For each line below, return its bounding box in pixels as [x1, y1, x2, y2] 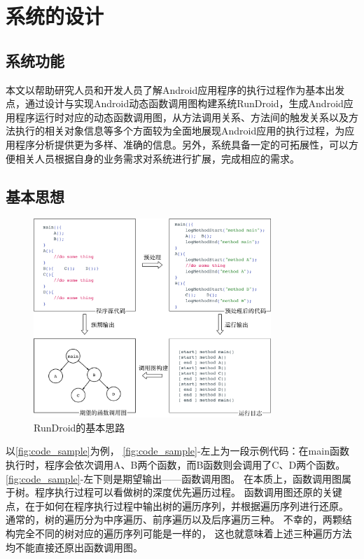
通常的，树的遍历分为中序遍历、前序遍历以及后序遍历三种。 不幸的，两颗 [6, 512, 342, 527]
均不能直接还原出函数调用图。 [6, 539, 143, 554]
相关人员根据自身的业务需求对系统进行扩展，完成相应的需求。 [15, 151, 300, 165]
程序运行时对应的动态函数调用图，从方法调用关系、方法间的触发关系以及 [15, 109, 349, 124]
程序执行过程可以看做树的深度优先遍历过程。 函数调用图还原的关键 [34, 485, 342, 499]
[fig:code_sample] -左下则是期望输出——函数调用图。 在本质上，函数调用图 [6, 471, 342, 485]
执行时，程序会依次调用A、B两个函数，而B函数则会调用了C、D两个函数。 [6, 457, 346, 471]
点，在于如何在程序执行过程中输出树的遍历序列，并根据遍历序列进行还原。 [6, 498, 349, 513]
